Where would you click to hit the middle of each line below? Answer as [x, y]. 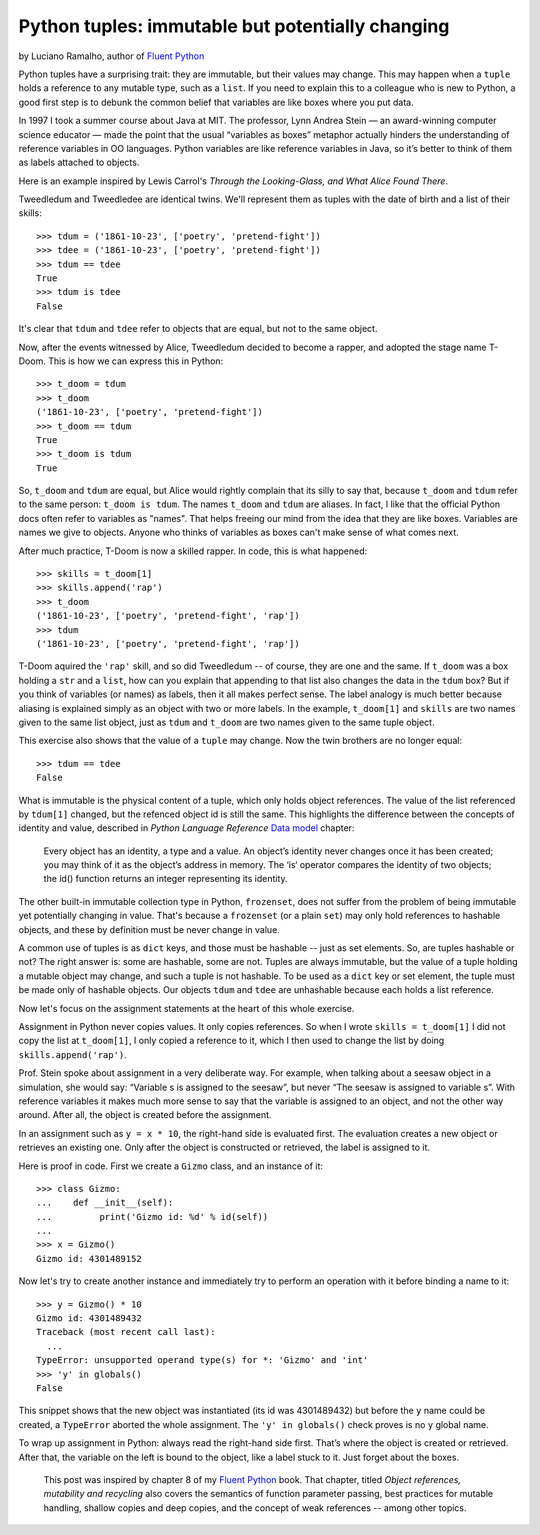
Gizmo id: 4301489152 [89, 1258]
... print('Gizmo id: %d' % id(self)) [152, 1216]
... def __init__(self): [105, 1203]
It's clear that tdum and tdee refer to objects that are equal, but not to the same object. [198, 329]
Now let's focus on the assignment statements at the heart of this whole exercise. [186, 1008]
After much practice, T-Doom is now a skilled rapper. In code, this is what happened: [193, 551]
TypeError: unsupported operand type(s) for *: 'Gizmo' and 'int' [202, 1360]
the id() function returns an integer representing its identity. [166, 879]
